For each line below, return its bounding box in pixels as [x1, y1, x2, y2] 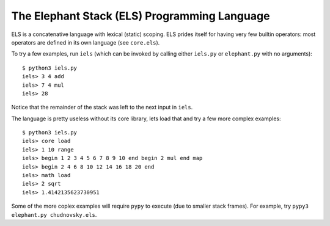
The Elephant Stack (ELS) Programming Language [11, 9, 270, 23]
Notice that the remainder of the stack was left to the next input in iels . [11, 104, 193, 111]
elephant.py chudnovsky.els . [11, 211, 97, 218]
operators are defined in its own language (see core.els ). [11, 38, 160, 46]
